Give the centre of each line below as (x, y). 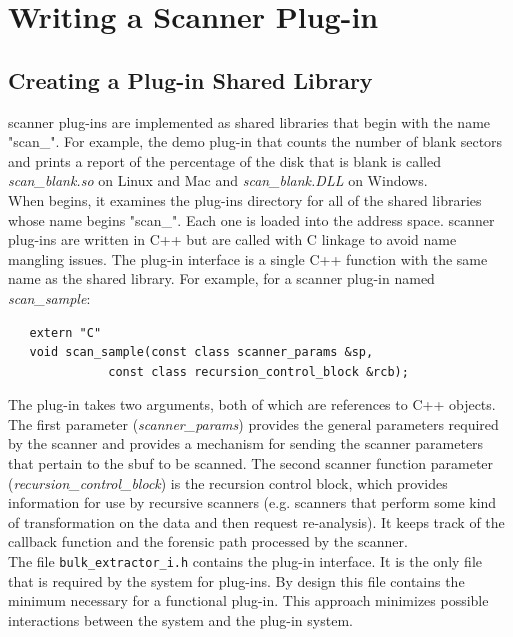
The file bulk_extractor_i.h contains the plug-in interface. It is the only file (245, 561)
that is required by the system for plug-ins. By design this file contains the (236, 580)
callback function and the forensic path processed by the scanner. (208, 541)
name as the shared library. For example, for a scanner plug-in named (221, 278)
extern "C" (65, 332)
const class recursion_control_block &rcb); (258, 371)
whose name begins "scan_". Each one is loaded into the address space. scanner (251, 219)
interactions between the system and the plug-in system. (180, 619)
